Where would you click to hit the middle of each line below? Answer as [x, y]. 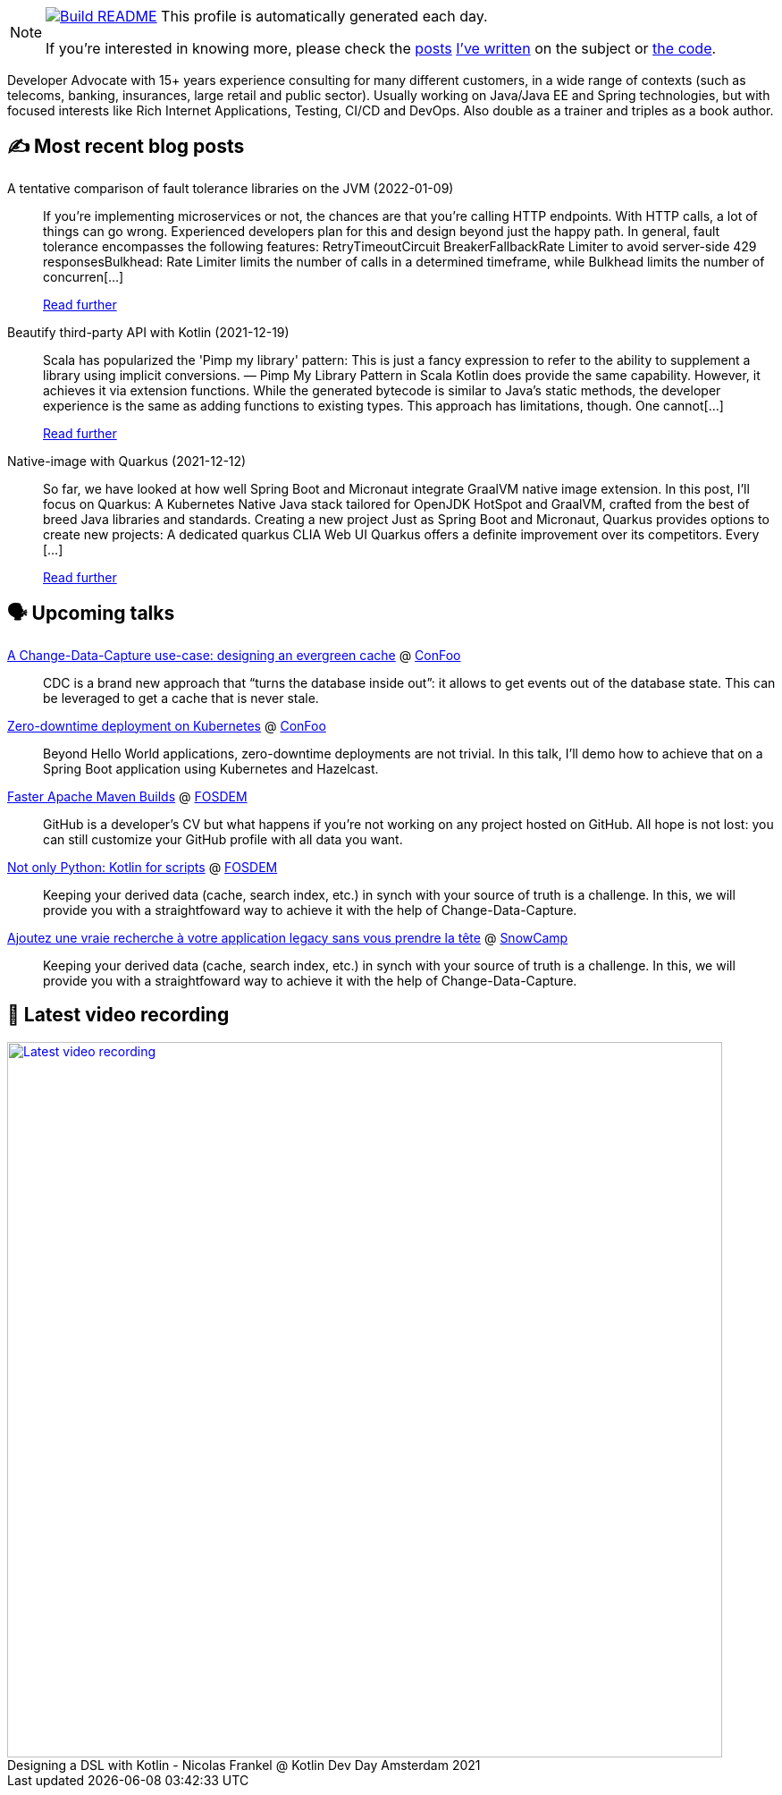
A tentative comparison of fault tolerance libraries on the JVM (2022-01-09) [231, 188]
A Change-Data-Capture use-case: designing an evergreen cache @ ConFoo [234, 655]
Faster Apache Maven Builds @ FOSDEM [127, 796]
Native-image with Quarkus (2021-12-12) [127, 461]
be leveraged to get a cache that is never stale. [181, 698]
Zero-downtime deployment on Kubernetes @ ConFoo [167, 725]
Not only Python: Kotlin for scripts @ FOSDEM [143, 867]
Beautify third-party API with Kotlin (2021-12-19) [148, 332]
